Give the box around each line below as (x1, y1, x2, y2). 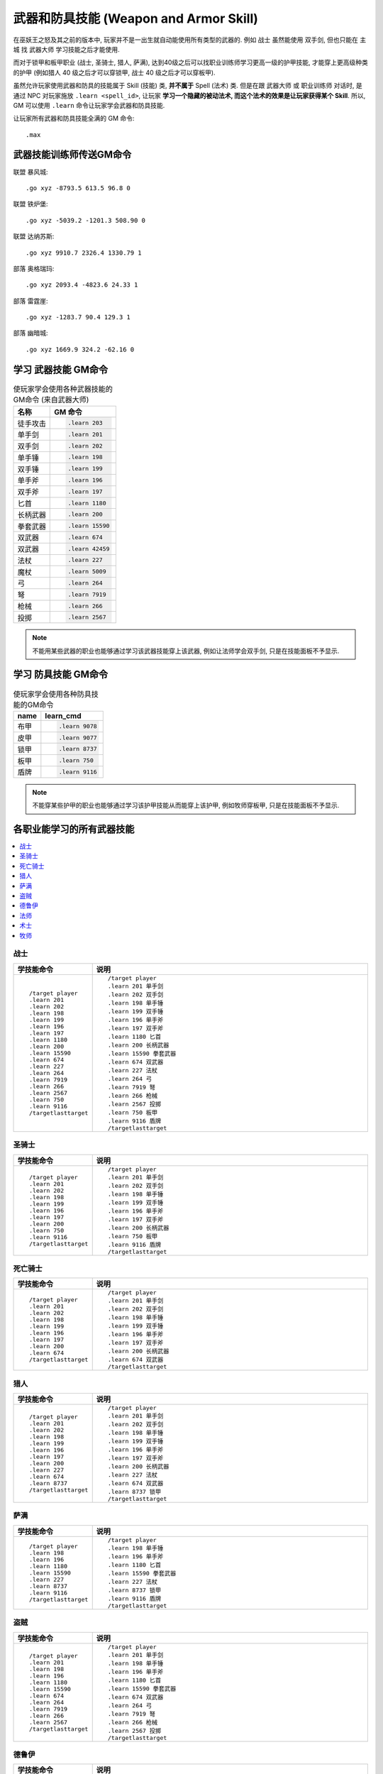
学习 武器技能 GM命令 (13, 363, 109, 375)
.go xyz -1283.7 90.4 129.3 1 (26, 313, 131, 321)
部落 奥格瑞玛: (13, 264, 55, 272)
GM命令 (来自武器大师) (13, 395, 89, 404)
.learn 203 (67, 419, 103, 427)
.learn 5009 (67, 568, 106, 575)
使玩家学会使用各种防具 (13, 689, 92, 699)
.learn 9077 (58, 734, 97, 742)
